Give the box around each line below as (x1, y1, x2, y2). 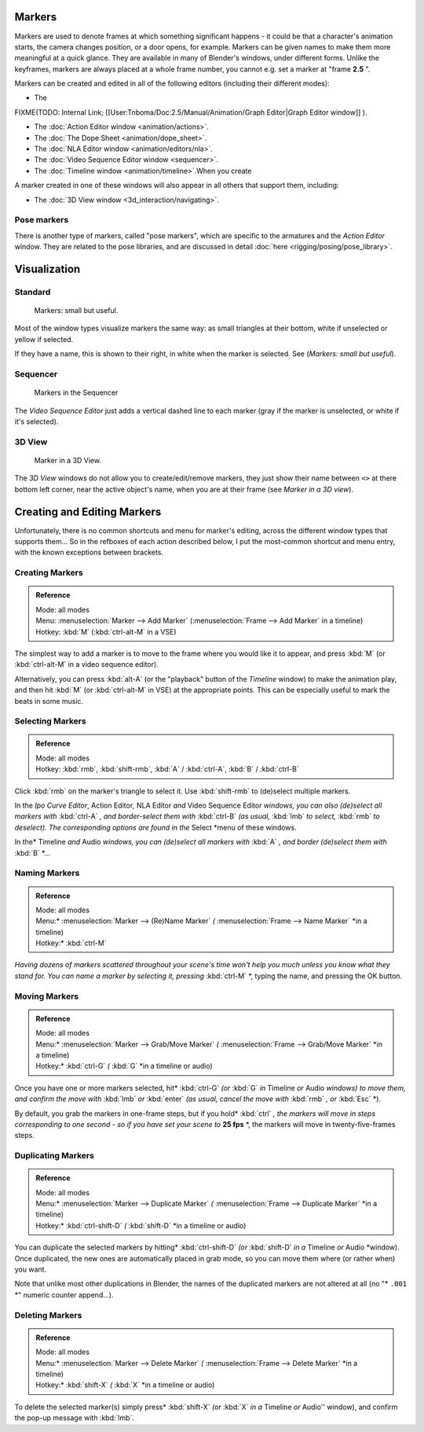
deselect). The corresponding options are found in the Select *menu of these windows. (14, 823, 298, 832)
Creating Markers (14, 567, 83, 578)
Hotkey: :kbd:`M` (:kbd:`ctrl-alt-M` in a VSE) (35, 627, 177, 636)
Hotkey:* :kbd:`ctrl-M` (35, 938, 107, 948)
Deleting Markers (14, 1309, 82, 1320)
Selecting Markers (14, 716, 86, 727)
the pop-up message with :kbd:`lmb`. (14, 1413, 135, 1423)
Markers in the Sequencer (34, 388, 119, 397)
